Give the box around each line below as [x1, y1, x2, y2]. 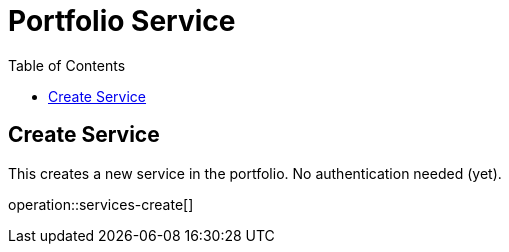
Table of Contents [8, 56, 126, 74]
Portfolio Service [8, 4, 236, 38]
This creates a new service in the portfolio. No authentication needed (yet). [8, 164, 502, 182]
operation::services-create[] [8, 195, 194, 213]
